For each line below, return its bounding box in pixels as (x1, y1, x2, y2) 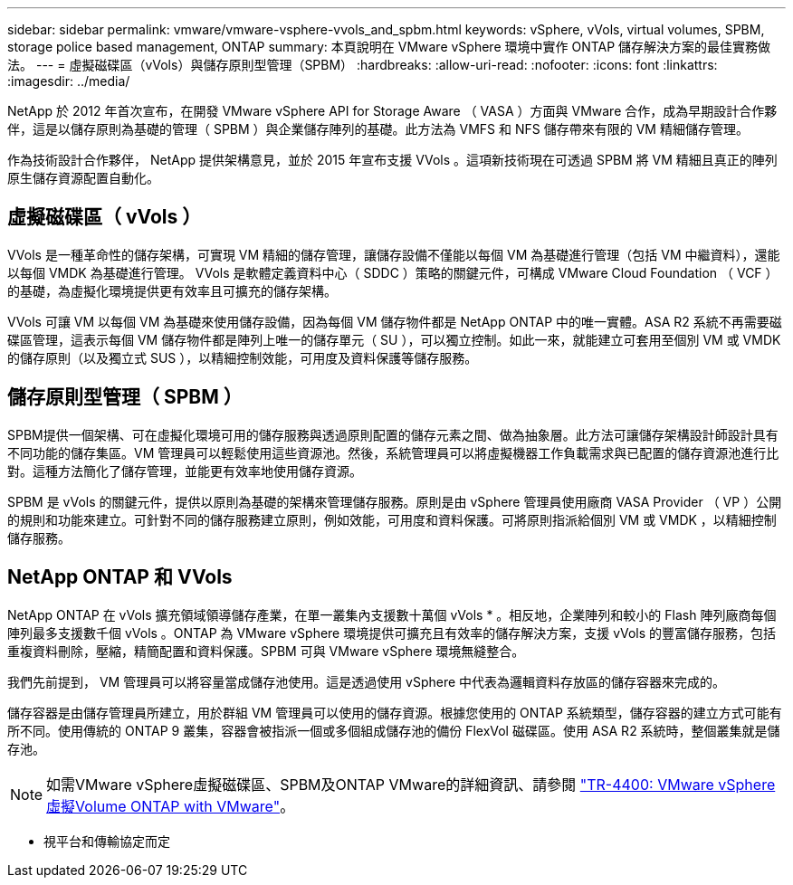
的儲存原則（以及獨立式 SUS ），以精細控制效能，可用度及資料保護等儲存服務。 (7, 349, 478, 366)
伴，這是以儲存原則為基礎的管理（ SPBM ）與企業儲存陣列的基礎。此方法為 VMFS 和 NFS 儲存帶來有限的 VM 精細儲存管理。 (7, 121, 749, 137)
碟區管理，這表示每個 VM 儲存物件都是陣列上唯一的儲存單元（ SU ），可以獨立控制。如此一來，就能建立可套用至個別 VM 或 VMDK (7, 331, 781, 347)
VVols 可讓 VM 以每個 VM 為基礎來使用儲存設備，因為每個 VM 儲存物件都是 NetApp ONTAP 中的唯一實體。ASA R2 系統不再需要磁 (7, 313, 782, 329)
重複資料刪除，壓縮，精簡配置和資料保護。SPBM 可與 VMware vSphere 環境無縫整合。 (7, 642, 525, 659)
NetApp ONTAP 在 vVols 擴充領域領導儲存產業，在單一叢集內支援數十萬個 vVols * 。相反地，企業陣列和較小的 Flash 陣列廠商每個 (7, 606, 777, 623)
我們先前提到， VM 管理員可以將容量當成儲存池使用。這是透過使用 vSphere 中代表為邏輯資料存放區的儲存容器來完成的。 (7, 673, 726, 690)
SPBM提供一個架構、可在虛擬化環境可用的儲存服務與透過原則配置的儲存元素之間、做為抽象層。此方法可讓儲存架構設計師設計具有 (7, 426, 779, 442)
